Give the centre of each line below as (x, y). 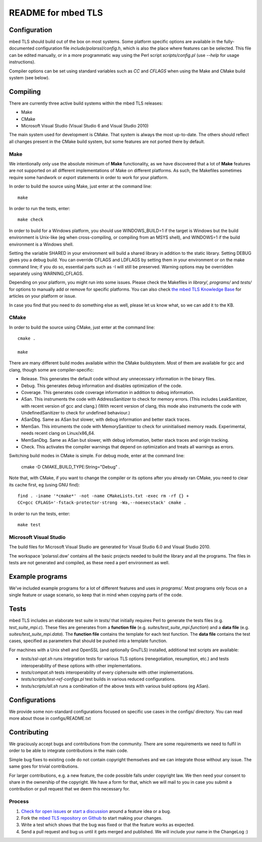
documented (22, 48)
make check (31, 220)
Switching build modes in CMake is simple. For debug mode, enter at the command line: (97, 456)
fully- (229, 42)
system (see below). (29, 78)
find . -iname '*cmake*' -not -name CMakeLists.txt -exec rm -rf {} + (103, 496)
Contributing (29, 732)
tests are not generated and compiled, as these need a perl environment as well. (89, 563)
